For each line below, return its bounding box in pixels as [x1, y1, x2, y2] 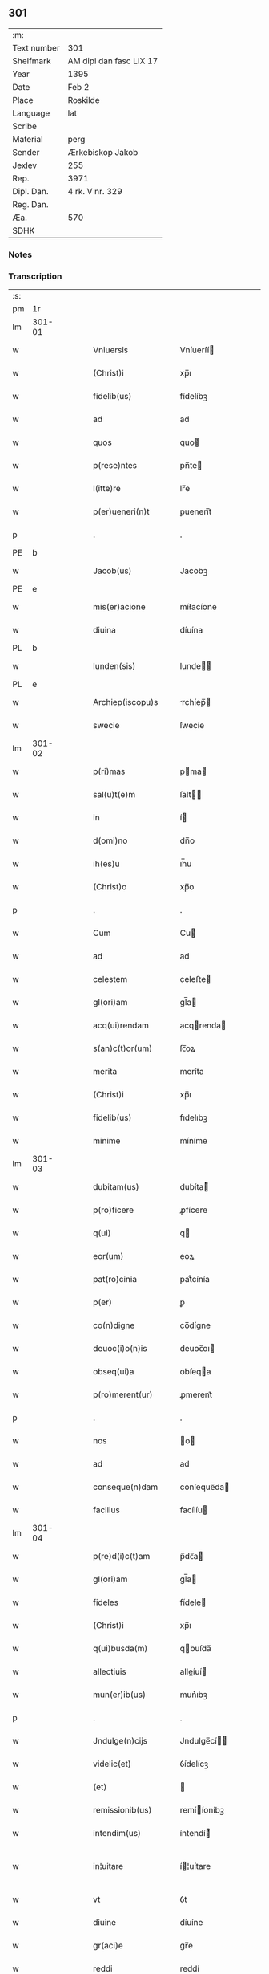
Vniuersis [93, 344, 129, 356]
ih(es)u [93, 858, 120, 869]
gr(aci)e [93, 1940, 123, 1952]
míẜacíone [179, 601, 218, 613]
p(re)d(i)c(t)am [93, 1551, 151, 1562]
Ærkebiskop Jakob [67, 146, 139, 157]
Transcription [8, 271, 62, 282]
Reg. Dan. [12, 198, 50, 210]
